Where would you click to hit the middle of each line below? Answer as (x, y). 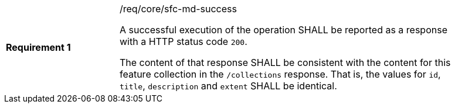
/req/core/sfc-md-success (178, 9)
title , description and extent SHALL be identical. (228, 86)
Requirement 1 (38, 47)
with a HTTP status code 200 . (184, 41)
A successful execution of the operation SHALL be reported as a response (283, 30)
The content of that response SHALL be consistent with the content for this (285, 62)
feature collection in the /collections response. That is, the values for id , (280, 74)
